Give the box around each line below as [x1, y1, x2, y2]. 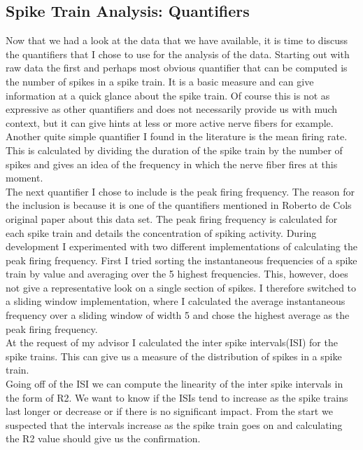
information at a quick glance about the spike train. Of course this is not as [6, 88, 330, 102]
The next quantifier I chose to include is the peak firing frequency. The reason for [6, 184, 355, 198]
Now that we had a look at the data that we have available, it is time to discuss [6, 33, 348, 48]
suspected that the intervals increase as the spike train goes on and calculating [6, 417, 343, 432]
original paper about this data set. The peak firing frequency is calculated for [6, 211, 338, 226]
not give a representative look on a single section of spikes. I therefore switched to [6, 280, 357, 294]
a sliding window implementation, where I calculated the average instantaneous [6, 294, 346, 308]
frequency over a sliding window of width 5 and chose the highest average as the [6, 308, 350, 322]
